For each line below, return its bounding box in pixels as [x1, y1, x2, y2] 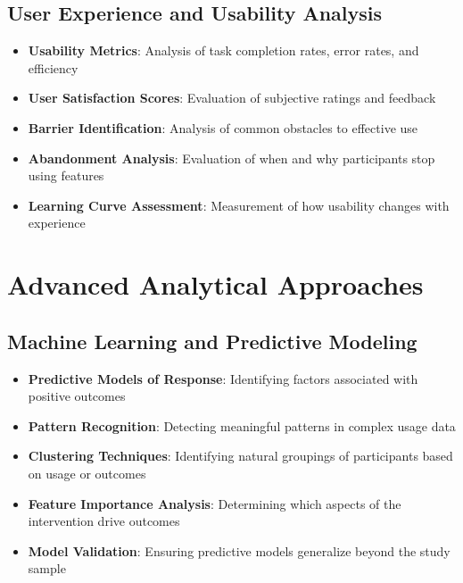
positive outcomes [28, 387, 126, 405]
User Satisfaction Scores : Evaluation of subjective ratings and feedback [28, 88, 436, 107]
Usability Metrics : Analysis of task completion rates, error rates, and [28, 41, 419, 60]
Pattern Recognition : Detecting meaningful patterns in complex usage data [28, 416, 456, 435]
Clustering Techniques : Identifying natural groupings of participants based [28, 446, 453, 465]
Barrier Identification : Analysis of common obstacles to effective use [28, 118, 418, 137]
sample [28, 559, 66, 578]
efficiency [28, 58, 79, 77]
